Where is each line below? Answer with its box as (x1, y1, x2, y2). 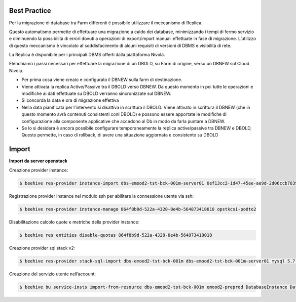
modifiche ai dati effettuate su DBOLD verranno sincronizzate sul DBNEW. (21, 90, 172, 96)
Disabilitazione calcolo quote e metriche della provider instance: (9, 219, 140, 225)
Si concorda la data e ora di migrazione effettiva (21, 97, 119, 103)
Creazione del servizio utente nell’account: (9, 271, 96, 277)
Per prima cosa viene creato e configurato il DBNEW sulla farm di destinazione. (21, 77, 183, 83)
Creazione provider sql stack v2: (9, 245, 75, 251)
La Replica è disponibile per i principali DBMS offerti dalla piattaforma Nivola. (9, 52, 165, 58)
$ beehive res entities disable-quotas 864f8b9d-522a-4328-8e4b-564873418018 (19, 232, 212, 238)
